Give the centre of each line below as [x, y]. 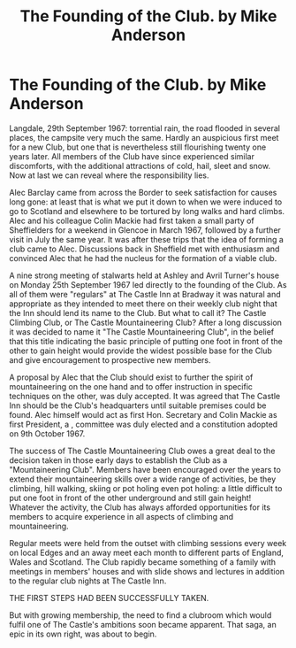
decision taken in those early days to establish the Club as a [118, 460]
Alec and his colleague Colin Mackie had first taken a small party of [132, 220]
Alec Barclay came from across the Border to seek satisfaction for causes [143, 192]
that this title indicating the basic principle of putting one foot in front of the [146, 341]
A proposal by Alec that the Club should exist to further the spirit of [131, 377]
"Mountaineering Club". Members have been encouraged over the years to [145, 469]
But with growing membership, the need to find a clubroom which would [140, 615]
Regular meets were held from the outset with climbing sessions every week [148, 543]
